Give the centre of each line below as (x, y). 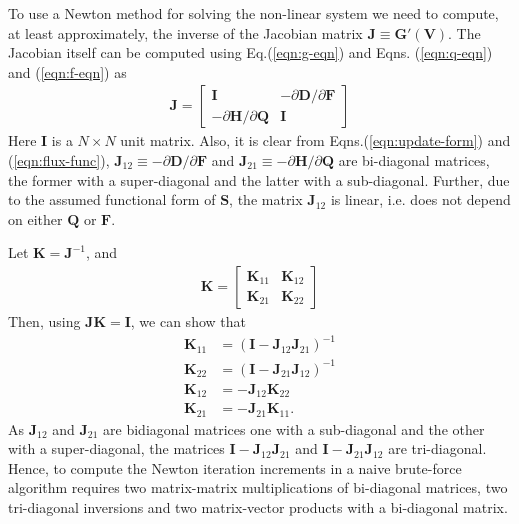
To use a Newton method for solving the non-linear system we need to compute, (253, 13)
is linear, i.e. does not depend (420, 199)
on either (35, 218)
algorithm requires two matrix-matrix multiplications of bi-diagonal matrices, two (258, 487)
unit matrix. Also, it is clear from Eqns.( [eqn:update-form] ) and (315, 140)
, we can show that (188, 321)
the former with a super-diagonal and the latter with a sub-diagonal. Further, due (259, 179)
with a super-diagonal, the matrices (116, 448)
